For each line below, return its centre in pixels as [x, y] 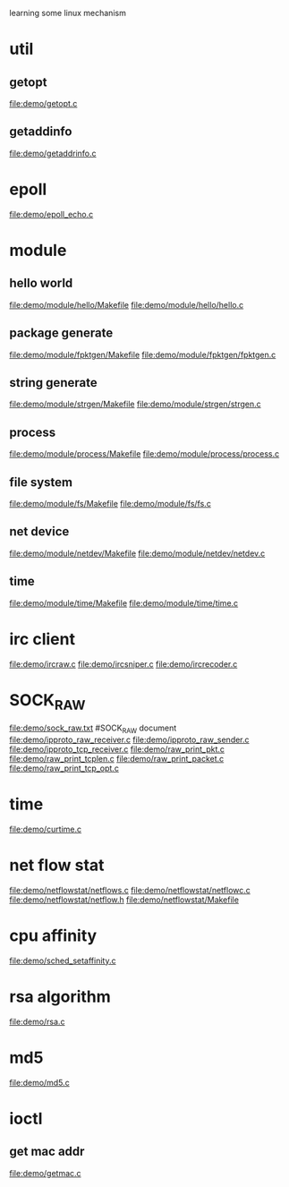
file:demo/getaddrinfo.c [53, 153]
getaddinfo [41, 132]
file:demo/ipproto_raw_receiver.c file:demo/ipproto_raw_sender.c [129, 739]
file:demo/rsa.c [37, 1021]
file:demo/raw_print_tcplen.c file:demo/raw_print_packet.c [117, 758]
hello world [41, 283]
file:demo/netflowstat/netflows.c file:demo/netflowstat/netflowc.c [130, 890]
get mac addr [47, 1152]
